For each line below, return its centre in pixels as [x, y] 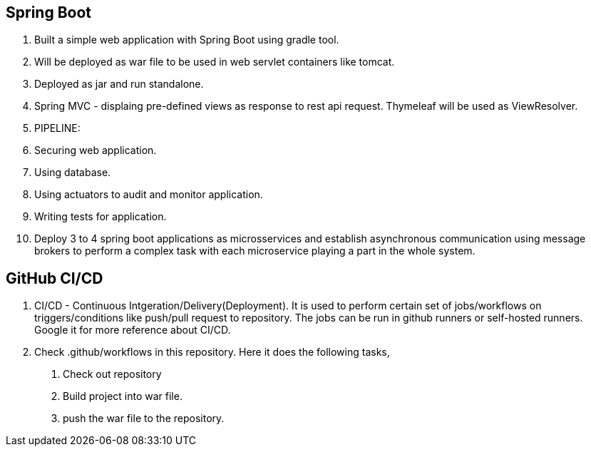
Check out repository [112, 374]
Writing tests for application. [101, 217]
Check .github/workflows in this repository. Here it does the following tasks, [212, 352]
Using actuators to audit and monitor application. [149, 195]
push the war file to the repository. [144, 418]
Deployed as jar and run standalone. [119, 84]
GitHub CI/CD [55, 278]
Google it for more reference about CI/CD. [133, 330]
